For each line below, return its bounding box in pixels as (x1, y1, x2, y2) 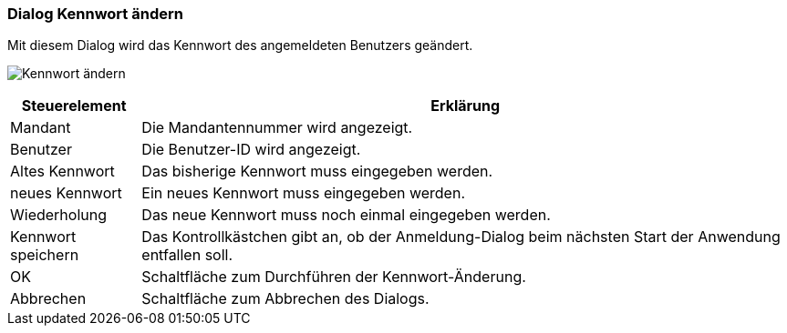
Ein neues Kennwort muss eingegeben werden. (141, 184, 466, 203)
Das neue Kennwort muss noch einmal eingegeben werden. (141, 206, 551, 225)
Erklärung (430, 96, 501, 116)
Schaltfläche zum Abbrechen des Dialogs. (141, 289, 430, 308)
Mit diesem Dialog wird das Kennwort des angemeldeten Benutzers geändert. (7, 37, 473, 54)
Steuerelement (21, 96, 127, 116)
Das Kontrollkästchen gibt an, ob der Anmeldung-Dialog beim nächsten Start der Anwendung (141, 227, 781, 247)
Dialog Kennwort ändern (7, 5, 183, 23)
